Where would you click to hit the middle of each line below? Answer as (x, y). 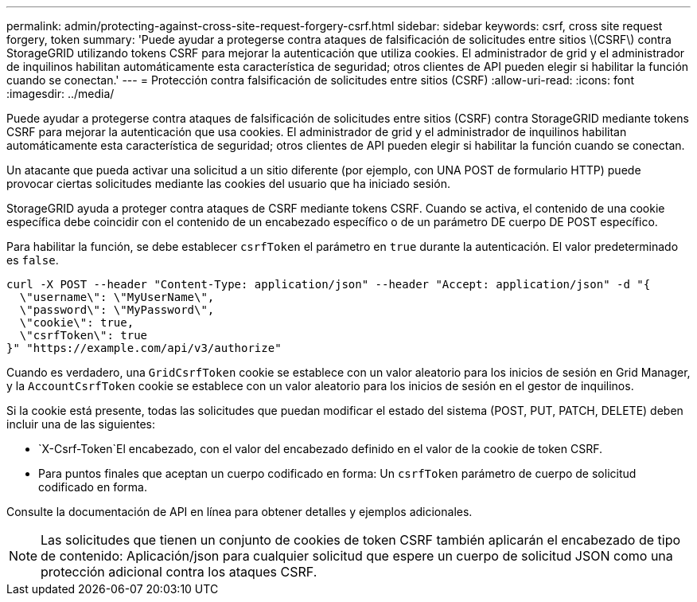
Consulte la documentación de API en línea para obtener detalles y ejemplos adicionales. (239, 512)
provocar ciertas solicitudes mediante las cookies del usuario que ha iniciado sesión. (228, 184)
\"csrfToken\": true (84, 335)
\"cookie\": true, (77, 322)
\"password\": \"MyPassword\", (117, 310)
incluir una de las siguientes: (81, 424)
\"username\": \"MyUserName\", (117, 297)
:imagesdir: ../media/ (60, 94)
